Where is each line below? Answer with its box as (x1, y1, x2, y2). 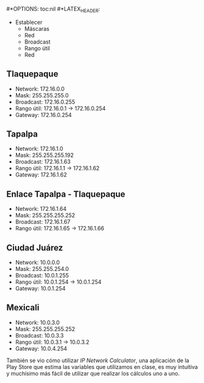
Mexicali (6, 303, 40, 313)
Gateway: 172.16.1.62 (15, 171, 67, 178)
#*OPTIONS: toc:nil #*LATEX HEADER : (6, 6, 100, 14)
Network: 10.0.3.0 (15, 319, 60, 326)
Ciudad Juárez (6, 242, 63, 253)
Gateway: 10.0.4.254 (15, 344, 67, 352)
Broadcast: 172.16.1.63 (15, 158, 71, 165)
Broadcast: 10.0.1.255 (15, 272, 69, 279)
